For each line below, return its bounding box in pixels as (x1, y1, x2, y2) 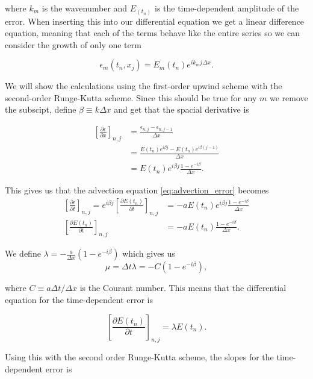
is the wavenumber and (42, 2, 128, 14)
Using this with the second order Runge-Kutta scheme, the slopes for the (5, 351, 274, 363)
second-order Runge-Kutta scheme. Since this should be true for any (5, 91, 257, 104)
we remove (269, 91, 308, 104)
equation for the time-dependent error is (5, 293, 153, 305)
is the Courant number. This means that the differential (79, 281, 287, 294)
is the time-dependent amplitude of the (154, 2, 299, 14)
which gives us (122, 247, 175, 260)
